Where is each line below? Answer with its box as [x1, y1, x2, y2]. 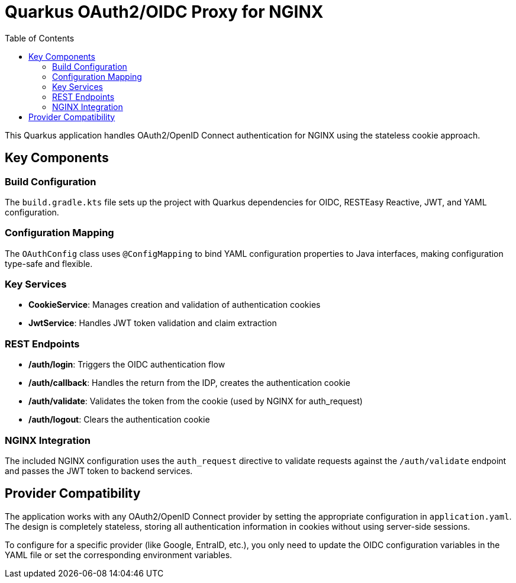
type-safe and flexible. [5, 258, 93, 269]
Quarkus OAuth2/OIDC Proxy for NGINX [5, 2, 324, 22]
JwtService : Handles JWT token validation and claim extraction [28, 318, 277, 328]
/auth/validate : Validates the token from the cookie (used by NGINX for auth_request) [28, 396, 363, 407]
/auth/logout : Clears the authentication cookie [28, 414, 210, 425]
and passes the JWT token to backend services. [5, 465, 193, 476]
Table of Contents [5, 33, 75, 43]
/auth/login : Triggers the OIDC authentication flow [28, 359, 225, 370]
